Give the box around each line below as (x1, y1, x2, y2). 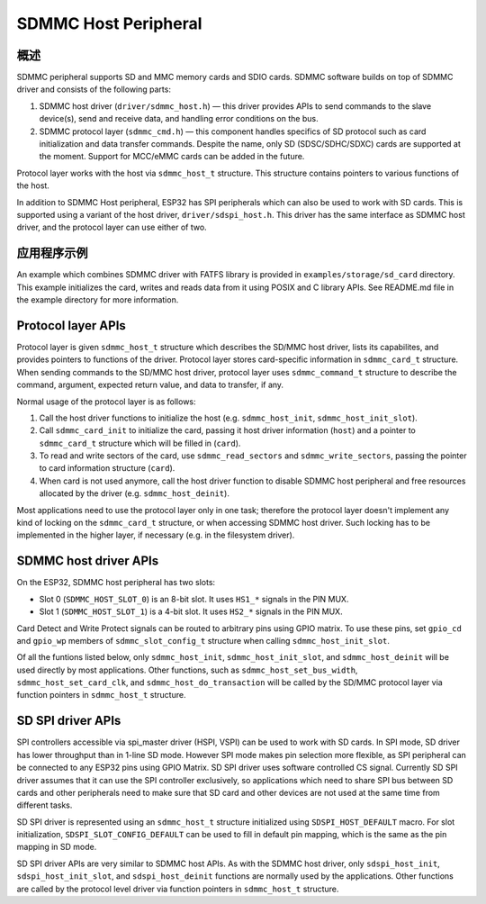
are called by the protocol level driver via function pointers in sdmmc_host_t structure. (16, 883, 339, 894)
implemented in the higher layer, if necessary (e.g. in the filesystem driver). (16, 529, 295, 540)
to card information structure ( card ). (39, 463, 175, 474)
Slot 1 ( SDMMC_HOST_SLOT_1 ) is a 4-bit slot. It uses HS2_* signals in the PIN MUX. (39, 606, 343, 617)
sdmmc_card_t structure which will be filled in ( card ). (39, 438, 241, 448)
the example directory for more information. (16, 294, 179, 305)
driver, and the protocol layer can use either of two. (16, 221, 207, 233)
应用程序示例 (16, 246, 88, 261)
